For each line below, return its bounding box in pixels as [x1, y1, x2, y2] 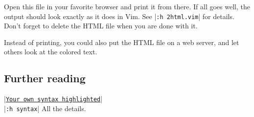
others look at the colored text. [4, 47, 97, 57]
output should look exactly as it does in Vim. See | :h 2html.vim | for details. [4, 11, 234, 21]
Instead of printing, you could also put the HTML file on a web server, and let [4, 37, 239, 47]
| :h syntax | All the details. [4, 103, 86, 113]
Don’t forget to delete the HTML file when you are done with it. [4, 21, 198, 31]
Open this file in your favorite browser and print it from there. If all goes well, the [4, 1, 250, 11]
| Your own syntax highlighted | [4, 94, 103, 104]
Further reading [4, 70, 86, 86]
